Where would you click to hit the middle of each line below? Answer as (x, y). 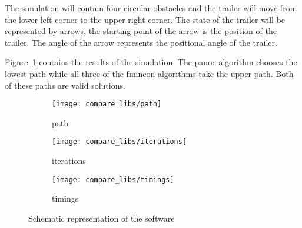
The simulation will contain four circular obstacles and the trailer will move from (151, 8)
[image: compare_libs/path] (107, 104)
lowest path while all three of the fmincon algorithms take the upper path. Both (149, 73)
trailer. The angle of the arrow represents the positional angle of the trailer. (141, 42)
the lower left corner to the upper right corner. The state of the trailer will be (145, 19)
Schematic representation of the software (102, 218)
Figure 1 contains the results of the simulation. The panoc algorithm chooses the (151, 62)
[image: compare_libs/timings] (113, 180)
